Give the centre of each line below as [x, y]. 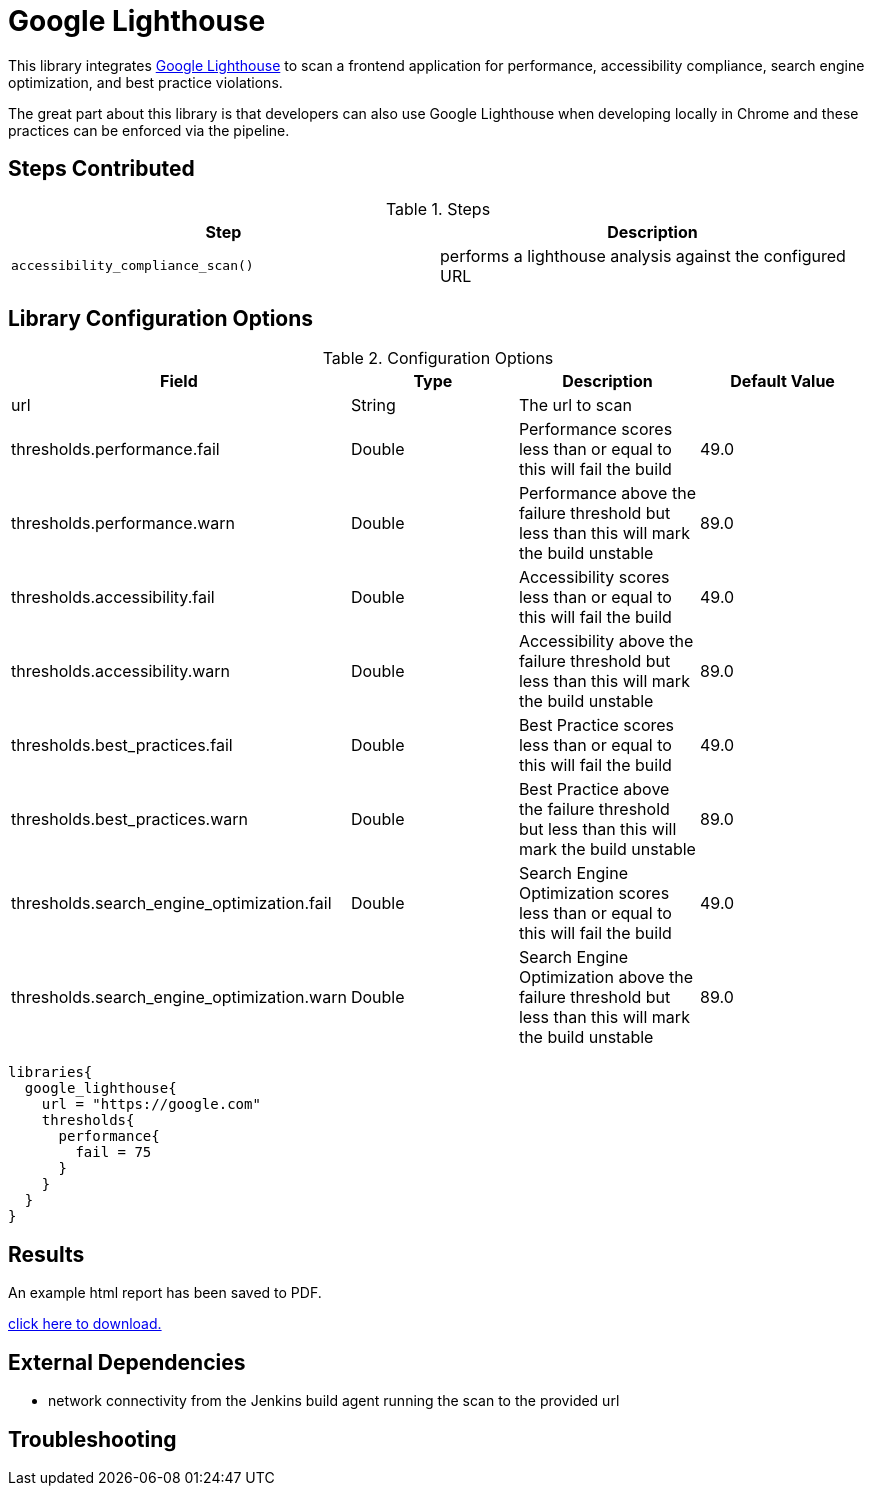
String [373, 405]
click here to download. [85, 1324]
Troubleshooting [92, 1439]
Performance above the [607, 493]
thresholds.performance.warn [123, 523]
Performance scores [595, 429]
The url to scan [575, 405]
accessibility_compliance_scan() [132, 266]
